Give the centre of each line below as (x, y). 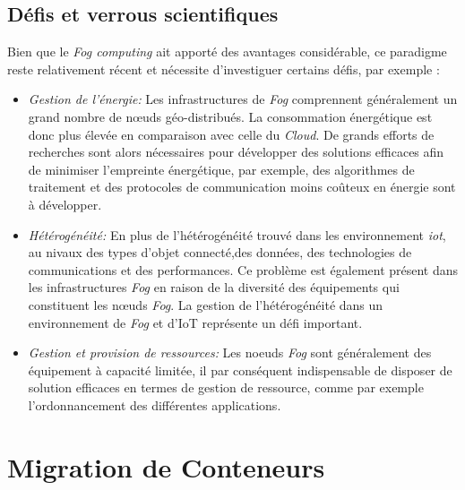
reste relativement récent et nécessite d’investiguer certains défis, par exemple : (224, 69)
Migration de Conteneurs (166, 466)
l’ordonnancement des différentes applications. (155, 404)
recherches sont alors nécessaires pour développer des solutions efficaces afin (236, 152)
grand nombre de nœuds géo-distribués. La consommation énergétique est (230, 116)
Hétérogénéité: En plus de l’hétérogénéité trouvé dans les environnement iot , (237, 234)
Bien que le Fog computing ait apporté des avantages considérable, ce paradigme (227, 52)
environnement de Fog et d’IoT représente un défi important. (195, 322)
